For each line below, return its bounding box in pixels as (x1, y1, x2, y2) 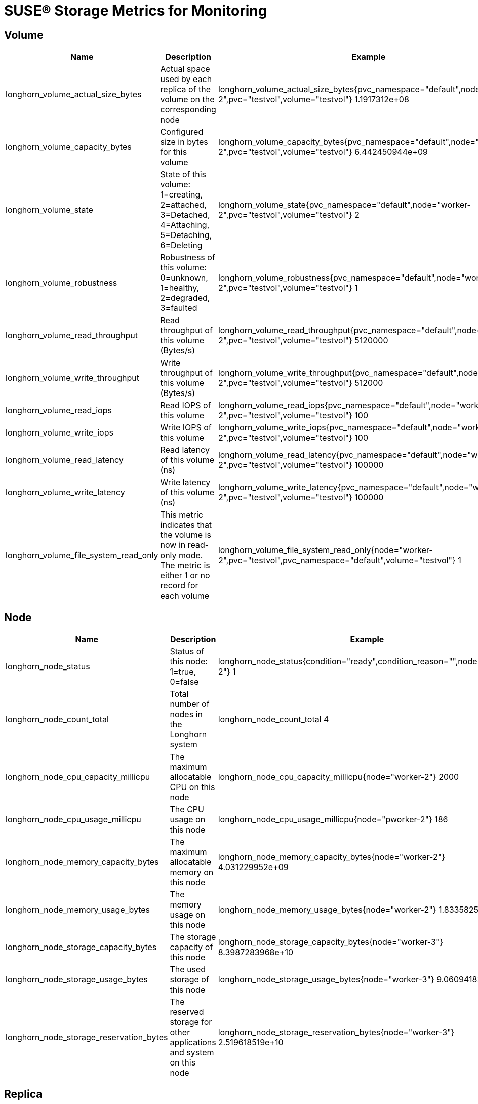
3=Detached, (160, 210, 210, 220)
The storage (170, 932, 216, 942)
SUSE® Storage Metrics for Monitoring (4, 2, 267, 19)
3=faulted (160, 303, 197, 313)
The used (170, 964, 206, 975)
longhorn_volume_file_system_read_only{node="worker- (218, 545, 433, 556)
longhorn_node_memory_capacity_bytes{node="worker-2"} (218, 852, 445, 862)
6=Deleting (160, 240, 203, 251)
